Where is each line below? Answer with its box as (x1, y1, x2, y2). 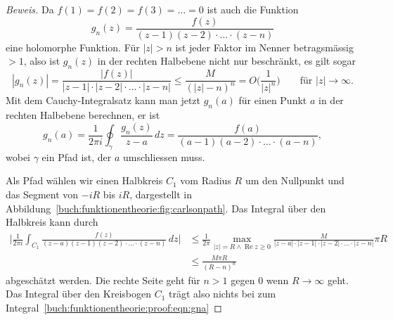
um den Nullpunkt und (245, 173, 344, 188)
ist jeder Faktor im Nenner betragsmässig (175, 39, 354, 54)
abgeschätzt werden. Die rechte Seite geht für (6, 272, 200, 287)
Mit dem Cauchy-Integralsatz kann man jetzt (6, 93, 200, 108)
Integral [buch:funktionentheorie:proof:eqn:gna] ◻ (6, 300, 222, 315)
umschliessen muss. (123, 149, 205, 164)
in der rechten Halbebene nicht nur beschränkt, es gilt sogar (97, 53, 356, 68)
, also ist (23, 53, 60, 68)
